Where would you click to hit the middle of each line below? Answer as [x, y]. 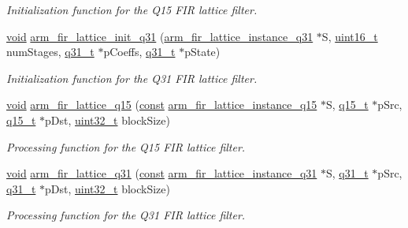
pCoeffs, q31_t [139, 52]
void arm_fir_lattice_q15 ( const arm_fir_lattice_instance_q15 [162, 105]
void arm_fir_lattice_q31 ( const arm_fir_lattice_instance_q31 [162, 173]
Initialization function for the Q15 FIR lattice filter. [132, 9]
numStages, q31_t [50, 52]
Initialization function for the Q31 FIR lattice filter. [132, 78]
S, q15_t [347, 105]
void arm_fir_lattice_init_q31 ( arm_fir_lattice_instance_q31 [160, 36]
